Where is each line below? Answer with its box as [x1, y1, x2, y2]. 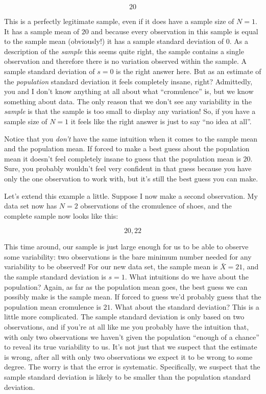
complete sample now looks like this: [4, 210, 118, 221]
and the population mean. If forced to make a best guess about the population [4, 143, 250, 154]
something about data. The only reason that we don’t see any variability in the [4, 96, 252, 106]
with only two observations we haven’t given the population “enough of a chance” [4, 331, 259, 342]
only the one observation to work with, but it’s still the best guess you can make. [4, 173, 258, 183]
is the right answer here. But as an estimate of [116, 65, 261, 76]
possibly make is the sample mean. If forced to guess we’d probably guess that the [4, 291, 261, 302]
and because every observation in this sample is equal [91, 26, 258, 36]
